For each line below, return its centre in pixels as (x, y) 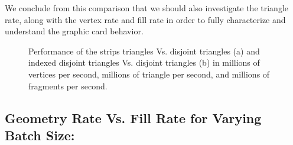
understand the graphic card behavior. (74, 31)
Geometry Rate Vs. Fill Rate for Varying (133, 117)
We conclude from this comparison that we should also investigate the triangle (146, 8)
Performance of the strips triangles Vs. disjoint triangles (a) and (144, 51)
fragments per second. (68, 86)
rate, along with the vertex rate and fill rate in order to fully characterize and (145, 19)
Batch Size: (40, 135)
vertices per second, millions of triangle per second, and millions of (149, 74)
